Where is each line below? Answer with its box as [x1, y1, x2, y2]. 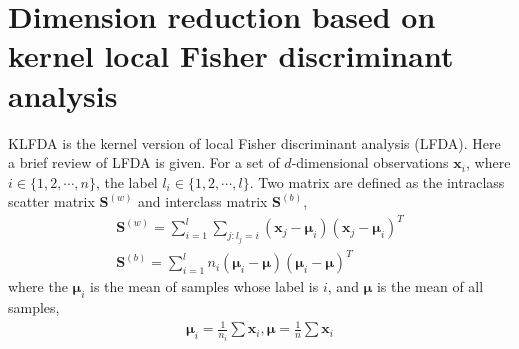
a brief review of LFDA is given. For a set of [8, 152, 280, 173]
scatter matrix [8, 191, 95, 212]
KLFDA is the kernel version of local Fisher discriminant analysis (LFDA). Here [8, 132, 501, 153]
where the [8, 276, 68, 297]
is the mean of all [376, 276, 484, 297]
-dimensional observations [291, 152, 449, 173]
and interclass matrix [138, 191, 268, 212]
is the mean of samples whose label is [90, 276, 319, 297]
